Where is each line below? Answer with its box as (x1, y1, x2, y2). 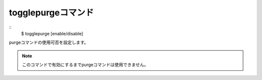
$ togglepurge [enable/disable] (21, 30, 83, 36)
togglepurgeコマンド (9, 7, 94, 18)
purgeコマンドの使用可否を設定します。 (9, 40, 89, 45)
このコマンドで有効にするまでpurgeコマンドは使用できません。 (22, 62, 149, 67)
